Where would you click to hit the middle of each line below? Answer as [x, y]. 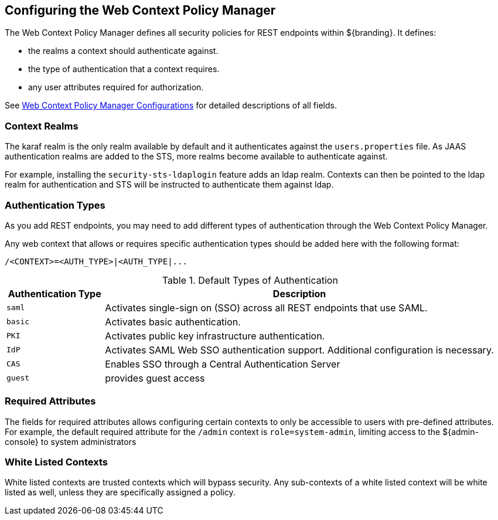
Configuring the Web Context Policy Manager [140, 10]
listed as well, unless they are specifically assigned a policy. [120, 492]
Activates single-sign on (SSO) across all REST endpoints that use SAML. [266, 307]
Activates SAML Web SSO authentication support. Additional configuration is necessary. [299, 350]
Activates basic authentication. [173, 322]
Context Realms [42, 126]
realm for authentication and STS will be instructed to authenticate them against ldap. [169, 185]
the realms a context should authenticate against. [123, 51]
